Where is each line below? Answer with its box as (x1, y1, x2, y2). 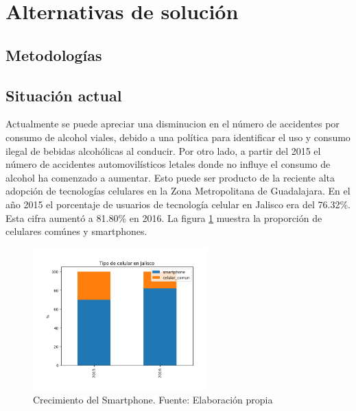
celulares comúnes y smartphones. (5, 224, 147, 238)
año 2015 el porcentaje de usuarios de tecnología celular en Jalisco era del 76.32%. (5, 197, 351, 211)
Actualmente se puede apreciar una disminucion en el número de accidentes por (5, 116, 340, 131)
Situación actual (5, 84, 122, 105)
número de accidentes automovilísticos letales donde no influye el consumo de (5, 157, 331, 171)
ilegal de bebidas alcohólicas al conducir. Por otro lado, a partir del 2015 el (5, 143, 321, 158)
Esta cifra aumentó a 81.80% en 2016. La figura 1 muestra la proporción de (5, 210, 322, 225)
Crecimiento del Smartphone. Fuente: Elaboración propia (33, 393, 273, 407)
